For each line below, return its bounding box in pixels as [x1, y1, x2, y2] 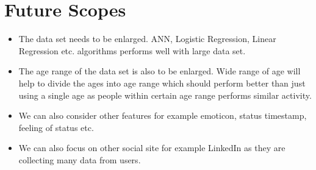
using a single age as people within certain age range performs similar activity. [18, 88, 312, 101]
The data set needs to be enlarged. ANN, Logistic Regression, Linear [18, 32, 276, 45]
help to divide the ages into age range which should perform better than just [18, 76, 306, 89]
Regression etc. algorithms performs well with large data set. [18, 44, 246, 57]
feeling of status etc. [18, 121, 94, 133]
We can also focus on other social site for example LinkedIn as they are [18, 141, 285, 154]
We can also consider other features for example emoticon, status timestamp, [18, 109, 307, 122]
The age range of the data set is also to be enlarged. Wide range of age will [18, 65, 301, 77]
